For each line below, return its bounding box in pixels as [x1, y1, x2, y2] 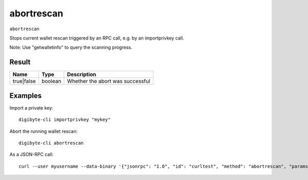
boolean [41, 77, 62, 85]
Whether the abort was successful [67, 77, 150, 85]
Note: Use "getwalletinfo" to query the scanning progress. [9, 44, 132, 51]
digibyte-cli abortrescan [18, 140, 84, 146]
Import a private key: [9, 105, 53, 111]
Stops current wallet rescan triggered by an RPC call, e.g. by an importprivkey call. [9, 35, 184, 41]
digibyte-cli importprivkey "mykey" [18, 117, 111, 123]
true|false [12, 77, 36, 85]
